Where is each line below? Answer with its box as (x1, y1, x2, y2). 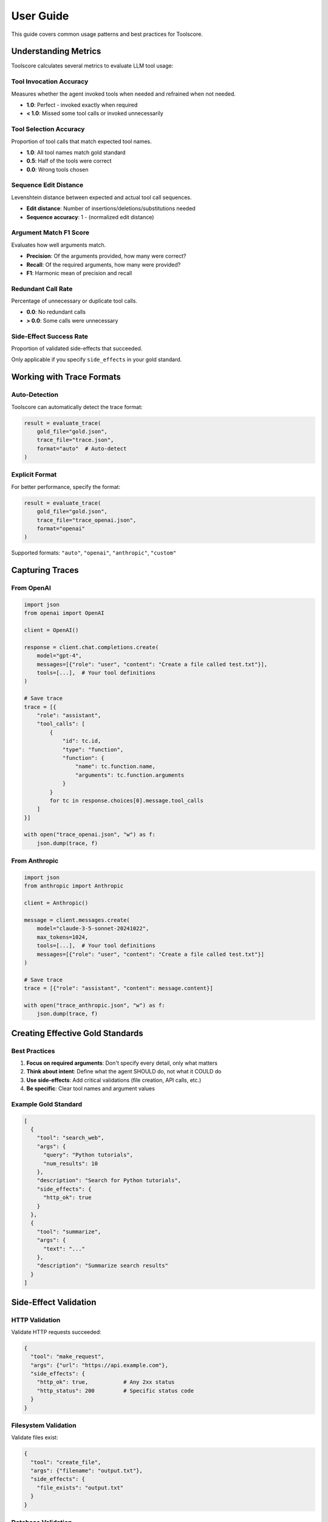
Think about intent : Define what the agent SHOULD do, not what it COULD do (26, 1068, 222, 1075)
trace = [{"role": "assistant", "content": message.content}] (24, 985, 213, 992)
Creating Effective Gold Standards (11, 1028, 144, 1038)
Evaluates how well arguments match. (11, 241, 106, 248)
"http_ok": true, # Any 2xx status (36, 1379, 175, 1386)
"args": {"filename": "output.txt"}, (30, 1467, 143, 1475)
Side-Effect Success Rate (11, 332, 88, 340)
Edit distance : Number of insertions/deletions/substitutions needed (26, 205, 196, 212)
